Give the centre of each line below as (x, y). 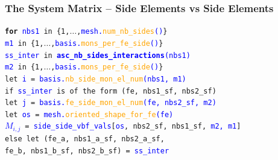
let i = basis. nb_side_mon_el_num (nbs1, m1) (96, 79)
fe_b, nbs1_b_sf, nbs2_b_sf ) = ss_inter (87, 151)
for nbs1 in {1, (37, 32)
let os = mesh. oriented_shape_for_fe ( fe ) (89, 114)
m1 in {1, (24, 43)
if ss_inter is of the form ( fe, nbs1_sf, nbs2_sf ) (111, 91)
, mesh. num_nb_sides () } (122, 32)
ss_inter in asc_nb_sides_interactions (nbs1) (98, 55)
